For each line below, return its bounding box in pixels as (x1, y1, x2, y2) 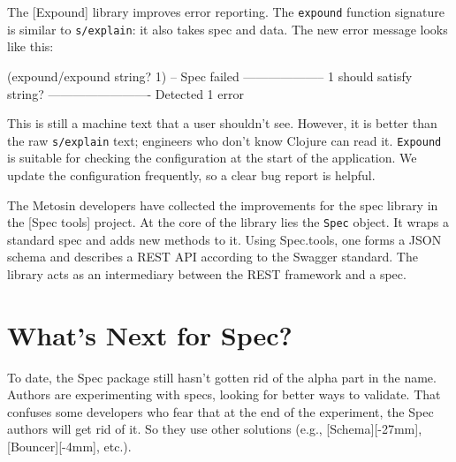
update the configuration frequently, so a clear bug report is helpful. (7, 165, 376, 184)
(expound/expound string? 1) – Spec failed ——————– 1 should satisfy (7, 66, 413, 85)
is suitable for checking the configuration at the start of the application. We (7, 148, 417, 167)
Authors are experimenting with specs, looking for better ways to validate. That (7, 385, 441, 404)
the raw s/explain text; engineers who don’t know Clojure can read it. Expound (7, 131, 442, 149)
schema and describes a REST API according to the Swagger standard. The (7, 247, 418, 266)
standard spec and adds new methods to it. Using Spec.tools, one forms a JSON (7, 230, 442, 248)
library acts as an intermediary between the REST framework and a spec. (7, 264, 407, 283)
